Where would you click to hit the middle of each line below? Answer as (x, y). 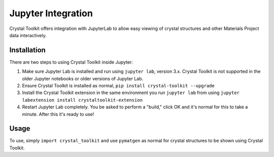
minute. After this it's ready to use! (58, 114)
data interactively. (28, 35)
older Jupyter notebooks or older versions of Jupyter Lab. (83, 78)
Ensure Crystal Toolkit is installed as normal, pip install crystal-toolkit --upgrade (118, 86)
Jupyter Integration (51, 13)
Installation (27, 50)
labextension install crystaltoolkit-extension (82, 100)
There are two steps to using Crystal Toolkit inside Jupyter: (71, 62)
